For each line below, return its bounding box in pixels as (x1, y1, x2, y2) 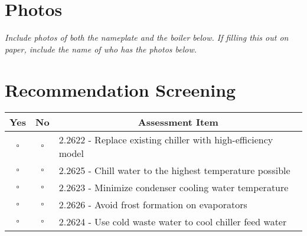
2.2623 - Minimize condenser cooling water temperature (58, 181, 289, 195)
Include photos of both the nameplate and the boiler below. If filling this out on (5, 31, 289, 44)
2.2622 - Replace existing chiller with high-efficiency (58, 133, 273, 147)
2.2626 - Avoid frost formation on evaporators (58, 198, 247, 212)
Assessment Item (138, 115, 218, 129)
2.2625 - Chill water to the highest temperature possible (58, 163, 290, 178)
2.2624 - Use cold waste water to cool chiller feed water (58, 215, 287, 229)
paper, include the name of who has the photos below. (5, 42, 197, 55)
